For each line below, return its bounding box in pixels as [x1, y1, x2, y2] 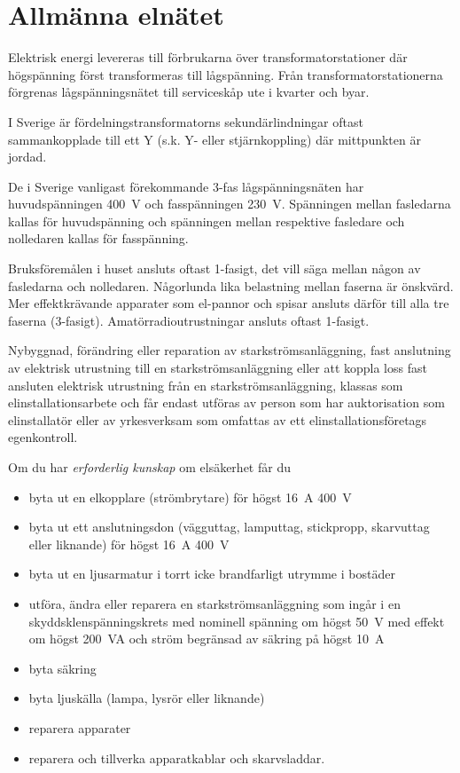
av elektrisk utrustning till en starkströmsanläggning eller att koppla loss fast [8, 359, 427, 377]
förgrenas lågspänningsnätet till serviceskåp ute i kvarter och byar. [8, 83, 370, 101]
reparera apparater [28, 718, 131, 737]
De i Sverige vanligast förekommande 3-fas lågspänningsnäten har [8, 177, 364, 195]
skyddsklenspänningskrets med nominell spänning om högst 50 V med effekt [28, 611, 445, 630]
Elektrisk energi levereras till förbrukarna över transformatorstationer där [8, 48, 408, 67]
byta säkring [28, 659, 97, 677]
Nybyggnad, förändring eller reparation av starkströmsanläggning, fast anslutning [8, 341, 451, 359]
